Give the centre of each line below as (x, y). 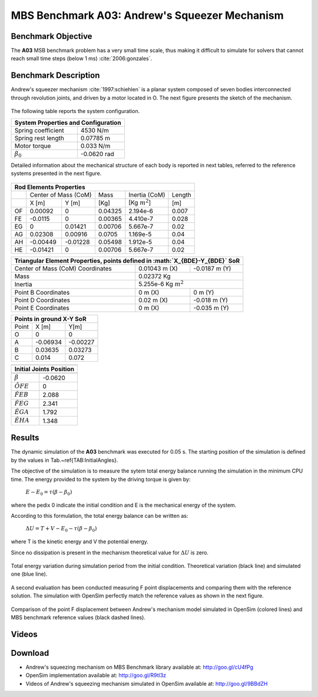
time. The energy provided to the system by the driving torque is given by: (101, 479)
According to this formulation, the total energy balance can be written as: (100, 516)
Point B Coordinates (42, 293)
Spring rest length (39, 138)
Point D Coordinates (42, 300)
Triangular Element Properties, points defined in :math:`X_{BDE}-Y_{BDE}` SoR (127, 261)
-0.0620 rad (97, 154)
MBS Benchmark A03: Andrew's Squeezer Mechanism (147, 15)
